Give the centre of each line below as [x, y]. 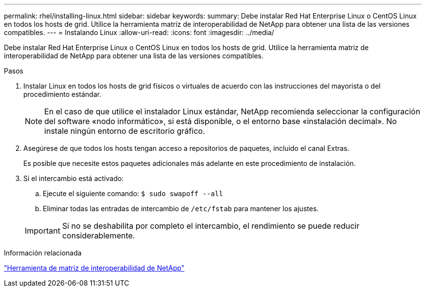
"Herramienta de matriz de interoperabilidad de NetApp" [94, 268]
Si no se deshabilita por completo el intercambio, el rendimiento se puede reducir [211, 226]
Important [43, 231]
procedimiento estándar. [62, 94]
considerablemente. [98, 236]
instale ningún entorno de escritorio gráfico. [125, 131]
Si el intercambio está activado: [74, 178]
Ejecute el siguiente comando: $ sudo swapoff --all [133, 193]
